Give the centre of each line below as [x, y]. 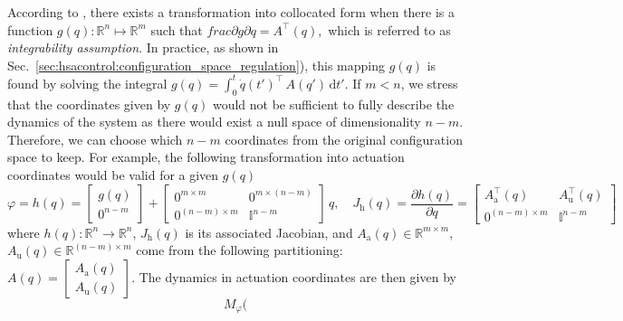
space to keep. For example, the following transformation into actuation [206, 157]
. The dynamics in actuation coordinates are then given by [294, 276]
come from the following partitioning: [240, 250]
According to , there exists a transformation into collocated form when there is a [231, 12]
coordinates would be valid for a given [113, 175]
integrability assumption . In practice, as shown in [143, 47]
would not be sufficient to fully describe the [333, 104]
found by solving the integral [87, 83]
